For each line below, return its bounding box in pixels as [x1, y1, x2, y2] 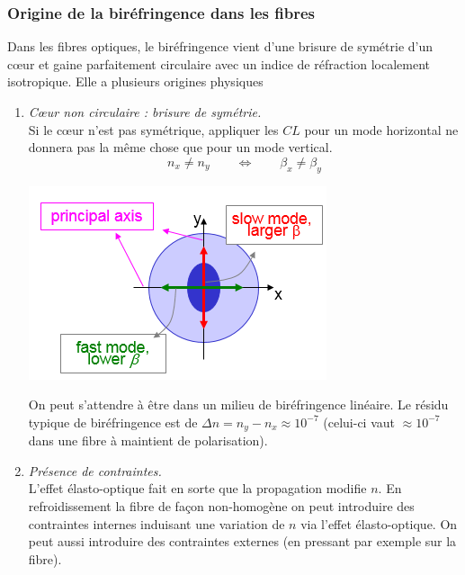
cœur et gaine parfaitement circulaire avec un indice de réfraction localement [7, 54, 430, 73]
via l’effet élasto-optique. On [300, 514, 458, 533]
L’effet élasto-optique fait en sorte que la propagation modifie [28, 479, 367, 498]
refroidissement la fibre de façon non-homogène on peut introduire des [28, 497, 415, 515]
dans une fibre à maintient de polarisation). [28, 431, 268, 450]
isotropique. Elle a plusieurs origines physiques [7, 72, 264, 91]
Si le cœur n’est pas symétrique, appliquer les [28, 120, 279, 139]
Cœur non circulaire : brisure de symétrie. [28, 103, 262, 121]
